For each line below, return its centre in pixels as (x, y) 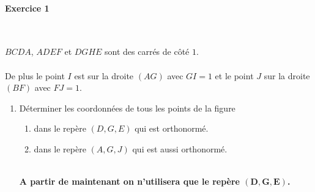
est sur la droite (104, 75)
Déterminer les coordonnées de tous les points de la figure (127, 108)
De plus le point (35, 75)
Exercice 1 (27, 8)
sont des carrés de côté (147, 52)
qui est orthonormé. (172, 128)
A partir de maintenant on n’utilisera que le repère (129, 181)
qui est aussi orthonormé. (180, 148)
